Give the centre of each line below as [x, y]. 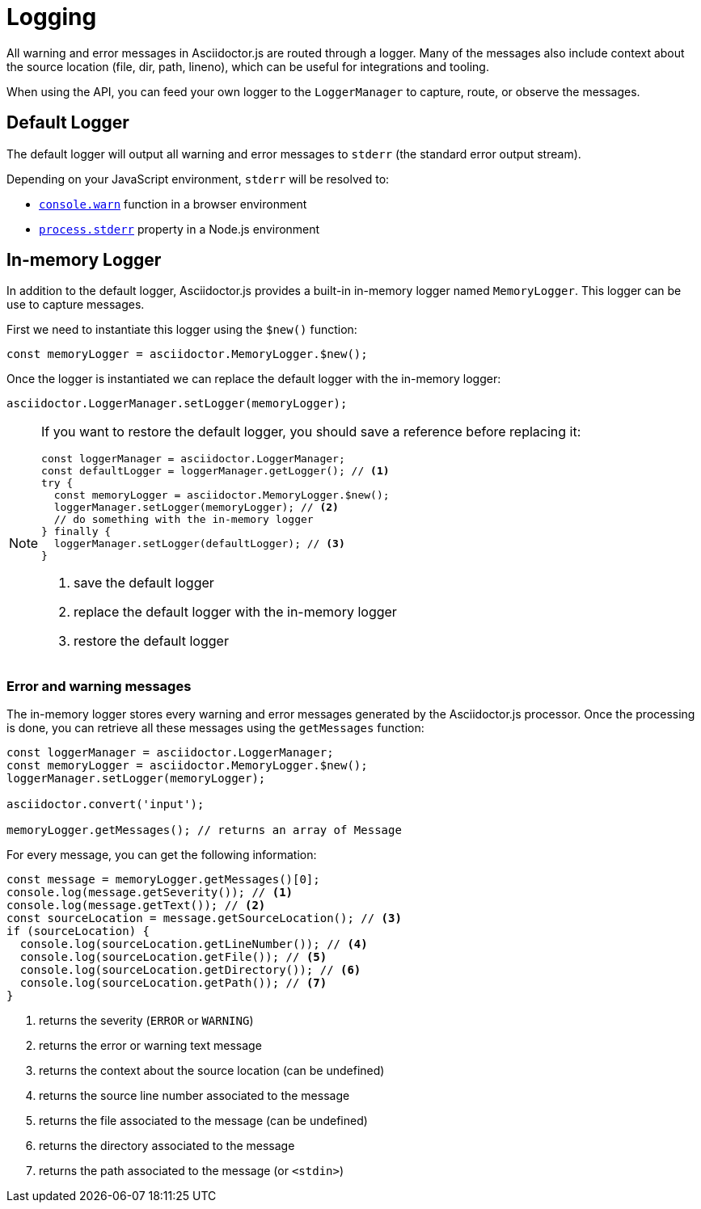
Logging [52, 17]
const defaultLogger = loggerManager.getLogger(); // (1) [215, 471]
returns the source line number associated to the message [194, 1096]
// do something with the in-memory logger [184, 520]
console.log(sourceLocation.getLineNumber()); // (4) [194, 944]
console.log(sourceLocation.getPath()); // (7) [173, 983]
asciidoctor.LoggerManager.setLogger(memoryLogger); [177, 404]
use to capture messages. [76, 305]
